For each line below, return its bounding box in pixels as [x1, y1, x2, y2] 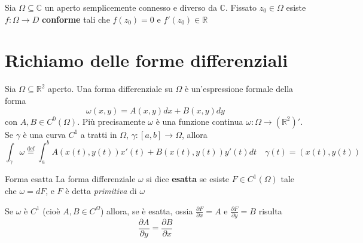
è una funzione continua [155, 115, 243, 127]
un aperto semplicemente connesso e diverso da [44, 1, 217, 13]
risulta [258, 204, 282, 217]
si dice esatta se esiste [146, 173, 230, 185]
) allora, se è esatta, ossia [100, 204, 193, 217]
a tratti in [80, 128, 117, 140]
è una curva [23, 128, 66, 140]
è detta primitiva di [65, 184, 137, 196]
